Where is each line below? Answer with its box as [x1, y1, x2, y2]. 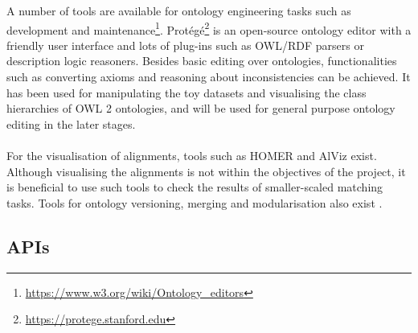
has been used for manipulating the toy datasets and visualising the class [6, 84, 367, 101]
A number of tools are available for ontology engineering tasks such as [6, 2, 351, 18]
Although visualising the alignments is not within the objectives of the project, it [6, 162, 406, 179]
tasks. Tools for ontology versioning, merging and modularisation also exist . [6, 194, 383, 211]
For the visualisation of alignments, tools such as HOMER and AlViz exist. [6, 147, 377, 163]
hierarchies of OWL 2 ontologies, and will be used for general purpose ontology [6, 100, 395, 117]
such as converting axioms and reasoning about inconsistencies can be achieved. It [6, 68, 411, 85]
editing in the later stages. [6, 115, 136, 132]
